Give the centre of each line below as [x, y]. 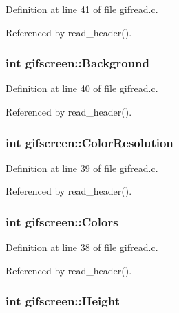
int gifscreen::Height [63, 301]
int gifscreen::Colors [62, 221]
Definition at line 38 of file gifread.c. [82, 247]
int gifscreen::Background [77, 63]
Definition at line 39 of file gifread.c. [82, 168]
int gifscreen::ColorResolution [89, 142]
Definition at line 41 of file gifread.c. [82, 9]
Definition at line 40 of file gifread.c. [82, 88]
